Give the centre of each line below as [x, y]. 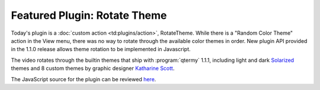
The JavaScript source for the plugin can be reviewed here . [84, 79]
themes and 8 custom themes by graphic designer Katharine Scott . [93, 68]
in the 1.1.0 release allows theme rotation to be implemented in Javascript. [101, 49]
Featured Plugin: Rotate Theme [89, 15]
